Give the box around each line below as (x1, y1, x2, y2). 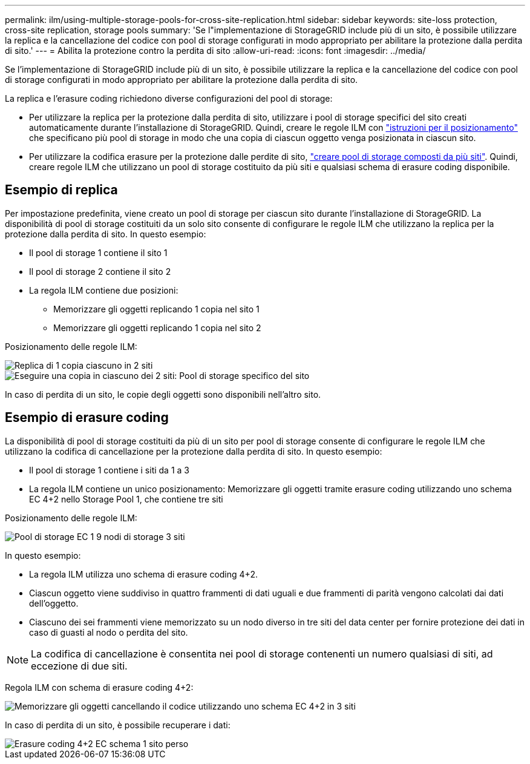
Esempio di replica (5, 182, 118, 198)
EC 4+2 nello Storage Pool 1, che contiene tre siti (29, 493, 223, 504)
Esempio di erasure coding (5, 410, 169, 426)
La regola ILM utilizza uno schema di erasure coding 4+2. (29, 568, 258, 579)
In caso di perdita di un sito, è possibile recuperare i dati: (5, 719, 231, 730)
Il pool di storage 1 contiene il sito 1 (29, 247, 168, 258)
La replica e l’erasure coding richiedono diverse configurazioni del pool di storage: (5, 93, 333, 104)
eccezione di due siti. (31, 659, 128, 672)
